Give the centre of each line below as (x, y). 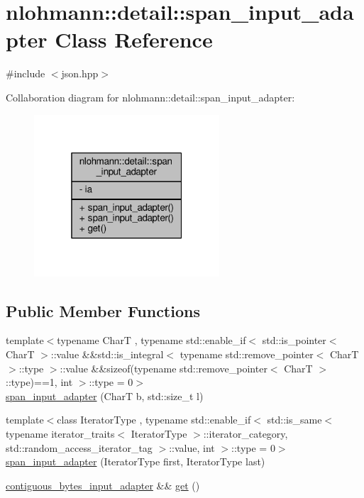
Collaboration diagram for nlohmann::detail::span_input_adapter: (150, 97)
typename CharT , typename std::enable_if (151, 340)
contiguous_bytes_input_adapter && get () (103, 485)
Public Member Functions (103, 310)
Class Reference (134, 39)
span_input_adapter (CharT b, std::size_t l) (105, 395)
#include (26, 73)
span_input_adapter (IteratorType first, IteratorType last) (136, 461)
